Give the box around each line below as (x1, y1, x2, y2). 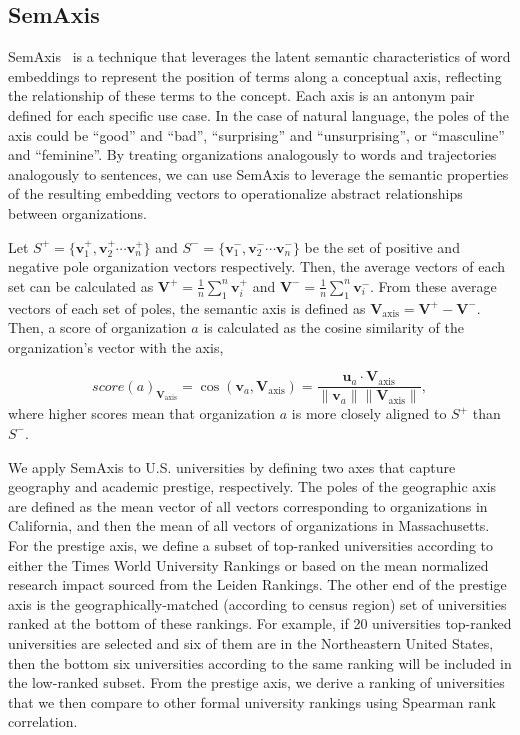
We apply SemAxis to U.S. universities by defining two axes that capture (8, 456, 456, 477)
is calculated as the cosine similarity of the (203, 317, 464, 338)
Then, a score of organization (8, 317, 187, 338)
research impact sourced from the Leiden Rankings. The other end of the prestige (8, 574, 507, 595)
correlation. (8, 711, 78, 732)
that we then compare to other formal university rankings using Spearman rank (8, 691, 496, 712)
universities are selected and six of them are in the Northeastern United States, (8, 632, 494, 653)
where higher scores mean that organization (8, 403, 276, 424)
